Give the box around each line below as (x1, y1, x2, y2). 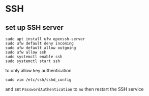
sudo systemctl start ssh (5, 59, 60, 64)
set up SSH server (5, 23, 64, 32)
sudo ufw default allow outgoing (5, 45, 76, 51)
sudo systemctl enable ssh (5, 54, 63, 59)
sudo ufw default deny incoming (5, 41, 74, 46)
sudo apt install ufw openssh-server (5, 36, 85, 41)
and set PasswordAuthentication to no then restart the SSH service (5, 86, 144, 92)
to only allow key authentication (5, 68, 72, 73)
